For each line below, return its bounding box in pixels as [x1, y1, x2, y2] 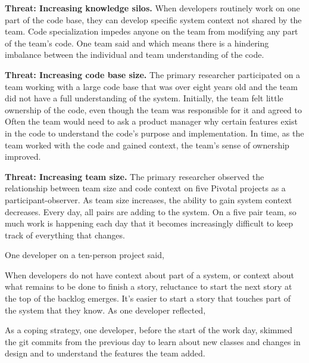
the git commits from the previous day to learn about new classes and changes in [5, 335, 301, 348]
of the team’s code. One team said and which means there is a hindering [5, 36, 269, 49]
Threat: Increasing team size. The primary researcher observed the [5, 170, 264, 182]
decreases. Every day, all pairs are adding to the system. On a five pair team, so [5, 205, 296, 218]
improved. [5, 150, 41, 163]
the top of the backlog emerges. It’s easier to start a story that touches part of [5, 292, 291, 305]
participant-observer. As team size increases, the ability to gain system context [5, 193, 292, 206]
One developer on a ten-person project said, [5, 249, 164, 261]
